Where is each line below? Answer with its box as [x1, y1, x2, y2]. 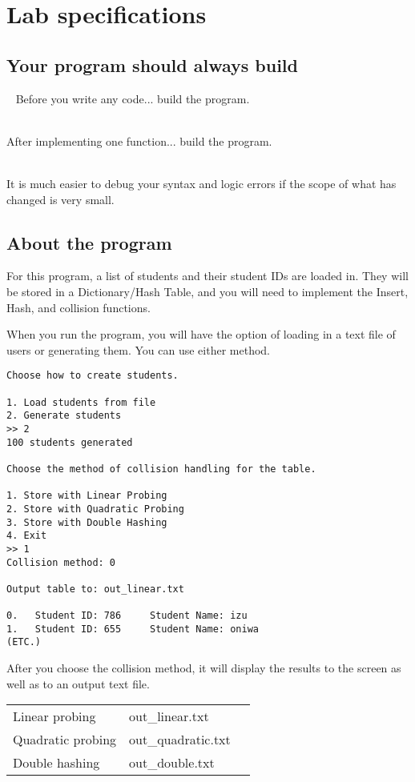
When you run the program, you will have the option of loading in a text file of [6, 326, 396, 343]
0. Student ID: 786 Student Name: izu [6, 610, 248, 622]
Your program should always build [6, 52, 298, 77]
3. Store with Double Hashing [6, 516, 167, 528]
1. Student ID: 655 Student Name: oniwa [6, 623, 259, 635]
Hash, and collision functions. [6, 299, 151, 315]
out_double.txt [129, 753, 215, 772]
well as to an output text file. [6, 675, 150, 692]
